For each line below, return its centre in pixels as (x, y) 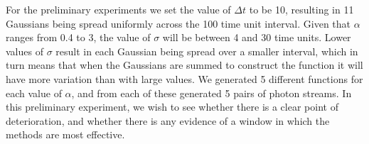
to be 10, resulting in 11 (301, 9)
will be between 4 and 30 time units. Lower (257, 37)
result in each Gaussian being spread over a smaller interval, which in (207, 51)
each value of (34, 93)
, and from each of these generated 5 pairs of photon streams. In (212, 93)
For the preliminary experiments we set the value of (118, 9)
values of (25, 51)
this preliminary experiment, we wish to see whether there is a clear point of (172, 107)
